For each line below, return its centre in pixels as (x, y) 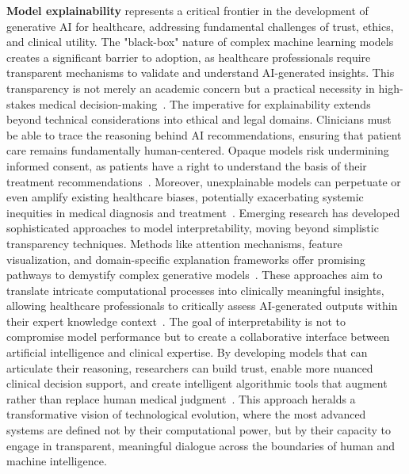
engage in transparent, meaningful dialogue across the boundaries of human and (201, 445)
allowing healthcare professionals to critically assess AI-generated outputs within (202, 306)
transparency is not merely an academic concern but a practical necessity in (191, 88)
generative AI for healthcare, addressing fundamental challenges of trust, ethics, (200, 26)
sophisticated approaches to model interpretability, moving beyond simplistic (193, 228)
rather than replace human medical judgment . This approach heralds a (181, 398)
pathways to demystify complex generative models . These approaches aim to (195, 275)
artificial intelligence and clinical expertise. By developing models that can (187, 352)
